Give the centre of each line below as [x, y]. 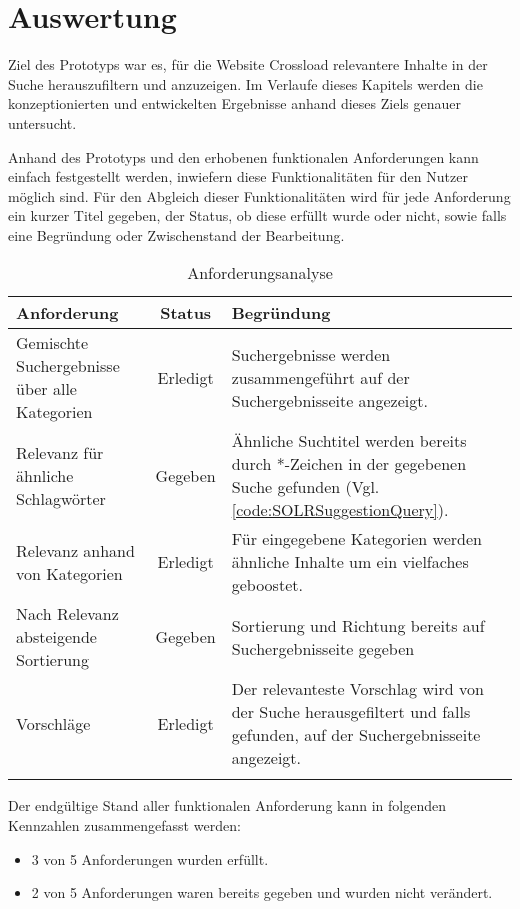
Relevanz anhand [75, 550]
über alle [46, 389]
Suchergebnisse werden [311, 354]
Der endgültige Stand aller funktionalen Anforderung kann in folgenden [227, 805]
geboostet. [267, 585]
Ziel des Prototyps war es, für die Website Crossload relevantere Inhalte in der [248, 64]
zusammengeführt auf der [320, 377]
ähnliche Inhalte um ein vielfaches [350, 562]
